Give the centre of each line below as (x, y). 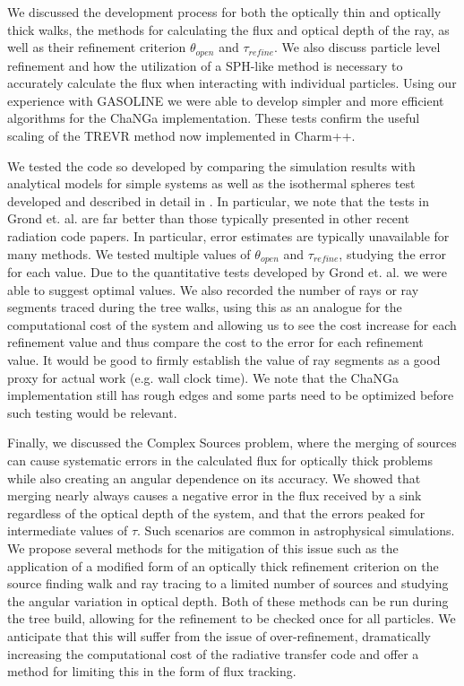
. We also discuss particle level (357, 47)
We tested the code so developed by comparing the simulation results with (211, 165)
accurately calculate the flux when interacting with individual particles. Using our (232, 83)
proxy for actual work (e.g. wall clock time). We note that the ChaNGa (203, 377)
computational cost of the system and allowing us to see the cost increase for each (232, 324)
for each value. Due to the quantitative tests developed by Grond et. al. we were (227, 272)
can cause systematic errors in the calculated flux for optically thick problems (220, 460)
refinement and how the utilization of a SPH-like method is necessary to (205, 65)
